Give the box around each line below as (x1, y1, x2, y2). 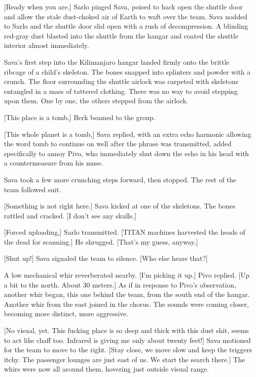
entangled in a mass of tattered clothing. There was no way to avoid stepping (4, 85, 238, 96)
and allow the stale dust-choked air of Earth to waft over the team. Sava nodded (4, 11, 248, 21)
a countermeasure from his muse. (4, 158, 104, 168)
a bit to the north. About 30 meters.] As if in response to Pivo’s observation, (4, 279, 236, 290)
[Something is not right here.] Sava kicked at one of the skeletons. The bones (4, 201, 235, 211)
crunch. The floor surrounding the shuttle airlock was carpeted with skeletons (4, 76, 239, 86)
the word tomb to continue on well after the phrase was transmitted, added (4, 138, 232, 149)
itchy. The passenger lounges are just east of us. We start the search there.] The (4, 354, 245, 364)
